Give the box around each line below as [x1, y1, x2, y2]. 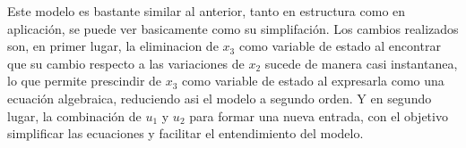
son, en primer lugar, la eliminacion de [7, 37, 219, 55]
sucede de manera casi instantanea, [264, 53, 458, 72]
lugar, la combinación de [7, 106, 142, 125]
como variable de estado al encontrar [238, 37, 441, 55]
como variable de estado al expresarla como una [182, 71, 444, 90]
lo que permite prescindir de [7, 71, 162, 90]
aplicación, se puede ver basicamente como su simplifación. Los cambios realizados [7, 19, 459, 37]
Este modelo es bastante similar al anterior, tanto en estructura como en [7, 2, 406, 20]
